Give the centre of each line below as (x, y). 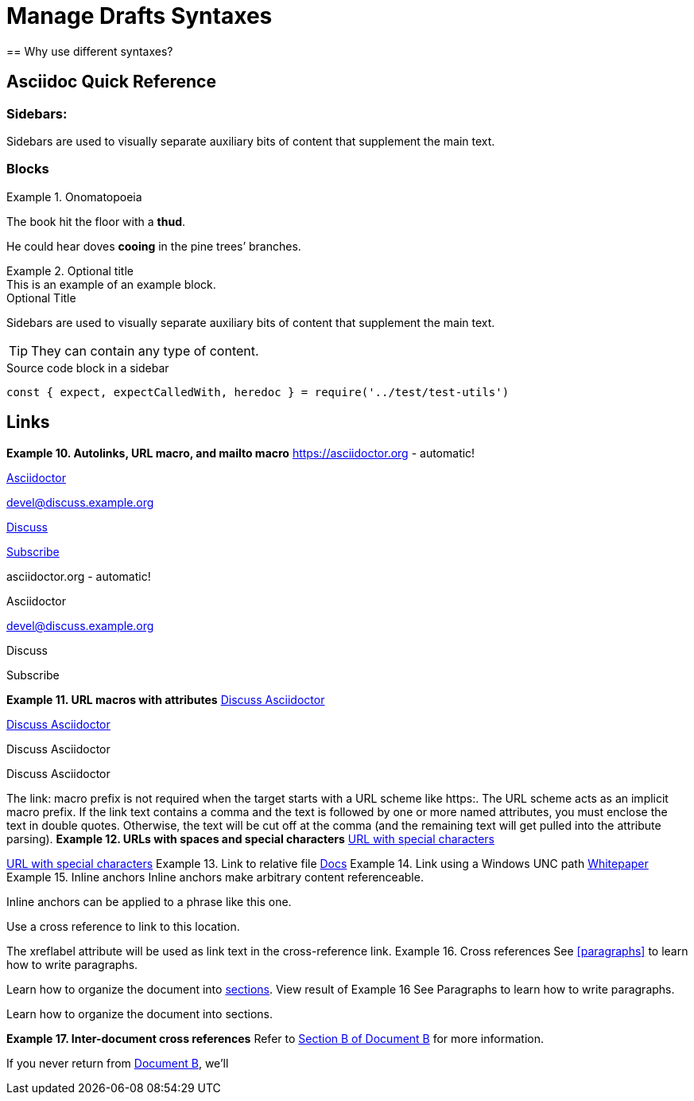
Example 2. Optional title (70, 270)
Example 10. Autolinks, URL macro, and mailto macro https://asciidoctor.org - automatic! (241, 453)
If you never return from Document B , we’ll (118, 1063)
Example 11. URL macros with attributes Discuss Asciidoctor (166, 699)
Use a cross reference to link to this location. (123, 926)
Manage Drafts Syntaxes (140, 16)
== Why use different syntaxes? (90, 51)
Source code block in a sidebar (88, 368)
